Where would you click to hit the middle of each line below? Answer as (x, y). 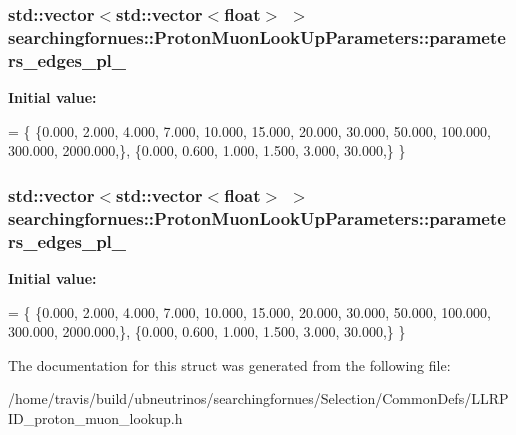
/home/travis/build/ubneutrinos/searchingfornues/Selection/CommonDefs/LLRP (258, 398)
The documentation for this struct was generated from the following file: (229, 364)
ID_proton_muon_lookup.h (95, 417)
